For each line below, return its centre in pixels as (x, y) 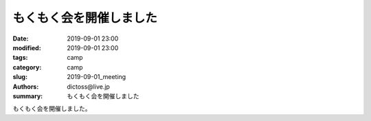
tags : (20, 58)
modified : (27, 47)
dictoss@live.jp (88, 87)
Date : (21, 38)
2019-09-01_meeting (97, 77)
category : (27, 67)
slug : (20, 77)
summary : (28, 96)
